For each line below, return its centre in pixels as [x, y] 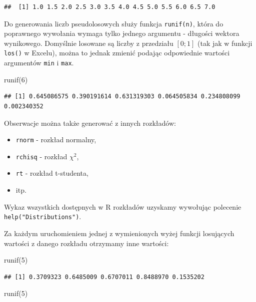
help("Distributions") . [43, 216]
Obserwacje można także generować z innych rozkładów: [90, 123]
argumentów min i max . [39, 63]
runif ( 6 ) [16, 79]
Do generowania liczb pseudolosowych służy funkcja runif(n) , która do [114, 23]
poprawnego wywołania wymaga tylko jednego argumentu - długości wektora [122, 33]
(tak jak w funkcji [225, 43]
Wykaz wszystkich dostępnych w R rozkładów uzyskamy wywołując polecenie [123, 206]
